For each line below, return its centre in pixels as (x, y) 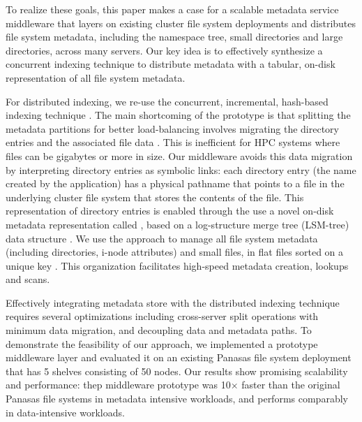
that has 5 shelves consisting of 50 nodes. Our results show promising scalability (177, 371)
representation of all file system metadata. (96, 77)
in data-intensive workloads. (65, 412)
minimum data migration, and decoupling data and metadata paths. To (159, 330)
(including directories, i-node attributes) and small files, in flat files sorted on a (175, 252)
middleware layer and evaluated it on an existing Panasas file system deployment (179, 357)
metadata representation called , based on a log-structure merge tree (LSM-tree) (178, 224)
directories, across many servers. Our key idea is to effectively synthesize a (164, 50)
